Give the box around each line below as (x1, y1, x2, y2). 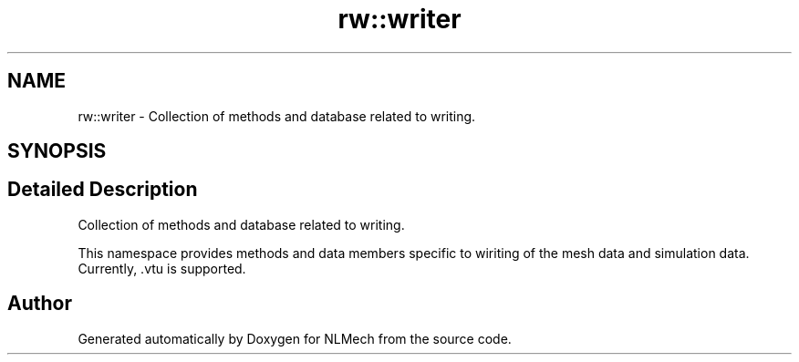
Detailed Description (7, 178, 198, 202)
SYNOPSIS (7, 140, 107, 163)
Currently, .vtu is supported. (78, 260, 246, 276)
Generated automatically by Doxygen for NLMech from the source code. (78, 330, 512, 346)
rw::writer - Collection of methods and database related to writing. (78, 108, 476, 124)
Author (7, 292, 72, 315)
